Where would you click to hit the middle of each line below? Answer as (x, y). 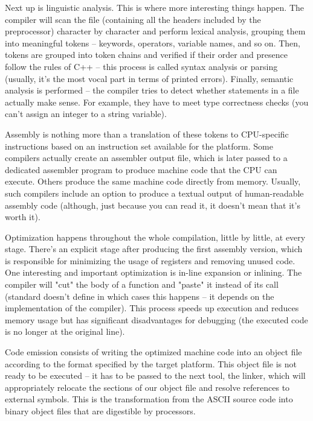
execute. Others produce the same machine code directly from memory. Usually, (153, 181)
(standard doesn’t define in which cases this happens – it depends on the (140, 296)
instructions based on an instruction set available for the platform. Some (139, 146)
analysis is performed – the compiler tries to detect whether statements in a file (152, 90)
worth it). (23, 217)
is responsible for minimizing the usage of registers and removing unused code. (150, 260)
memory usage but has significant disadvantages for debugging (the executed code (156, 319)
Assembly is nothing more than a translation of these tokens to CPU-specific (147, 134)
